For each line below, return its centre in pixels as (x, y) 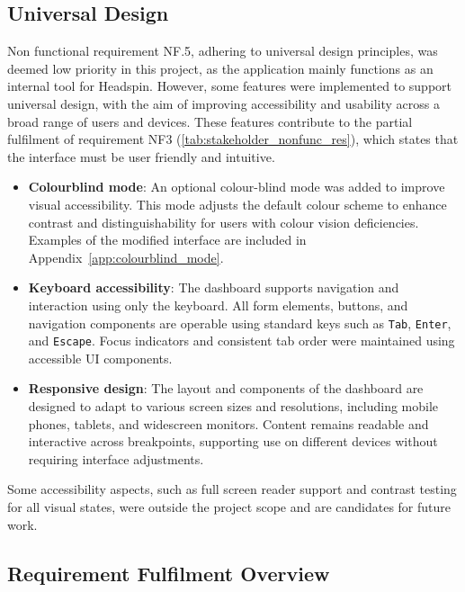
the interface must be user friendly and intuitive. (141, 156)
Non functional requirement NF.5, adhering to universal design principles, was (223, 51)
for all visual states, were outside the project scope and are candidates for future (229, 506)
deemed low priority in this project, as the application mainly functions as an (220, 68)
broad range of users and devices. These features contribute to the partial (210, 121)
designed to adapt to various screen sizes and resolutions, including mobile (233, 406)
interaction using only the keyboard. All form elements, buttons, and (218, 305)
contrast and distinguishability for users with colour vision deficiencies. (224, 222)
